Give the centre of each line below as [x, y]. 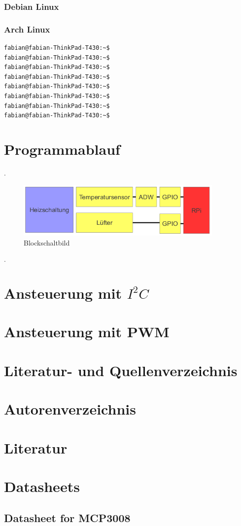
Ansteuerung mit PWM [87, 332]
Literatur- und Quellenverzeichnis [121, 370]
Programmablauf [62, 149]
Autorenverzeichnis [70, 409]
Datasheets [42, 486]
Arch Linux [27, 29]
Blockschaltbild [47, 242]
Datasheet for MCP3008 [67, 517]
